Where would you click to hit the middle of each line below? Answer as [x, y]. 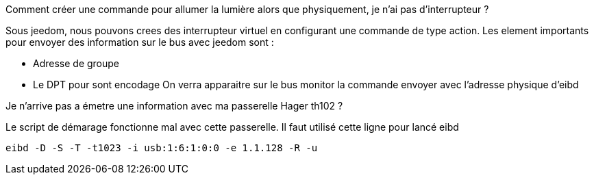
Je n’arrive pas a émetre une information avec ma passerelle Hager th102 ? [174, 106]
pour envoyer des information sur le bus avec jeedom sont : [140, 42]
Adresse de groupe [76, 63]
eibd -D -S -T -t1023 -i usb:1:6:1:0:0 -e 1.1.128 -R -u [162, 148]
